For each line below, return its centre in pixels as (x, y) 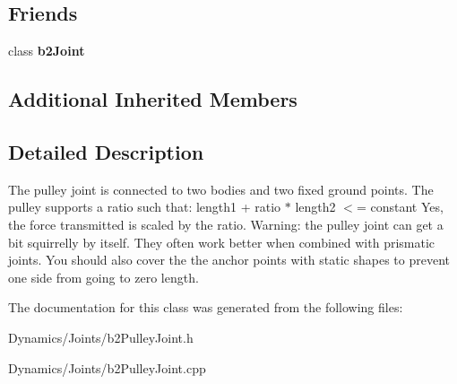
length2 (315, 207)
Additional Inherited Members (153, 99)
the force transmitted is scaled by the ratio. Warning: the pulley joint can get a (226, 224)
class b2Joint (47, 51)
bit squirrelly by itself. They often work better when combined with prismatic (222, 242)
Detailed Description (106, 151)
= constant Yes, (400, 207)
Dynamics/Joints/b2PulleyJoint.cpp (107, 367)
